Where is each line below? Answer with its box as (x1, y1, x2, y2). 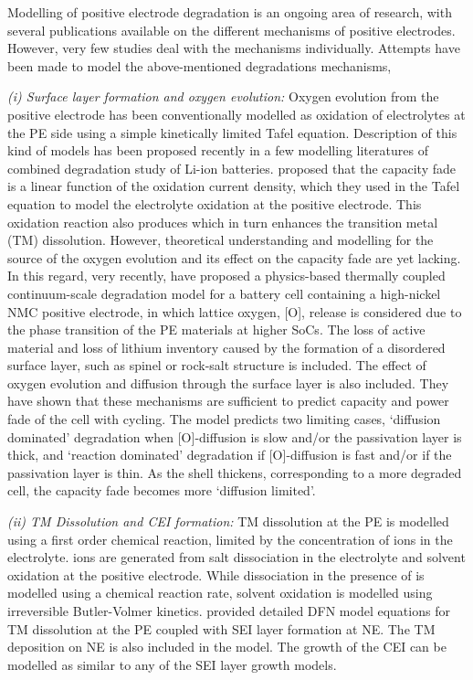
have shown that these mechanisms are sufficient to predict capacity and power (7, 391, 449, 410)
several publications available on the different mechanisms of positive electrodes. (7, 20, 456, 39)
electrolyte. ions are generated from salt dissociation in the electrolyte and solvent (7, 547, 466, 567)
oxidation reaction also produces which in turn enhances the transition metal (7, 212, 438, 231)
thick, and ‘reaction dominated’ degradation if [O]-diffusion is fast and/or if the (7, 445, 452, 464)
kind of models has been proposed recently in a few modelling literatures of (7, 141, 428, 160)
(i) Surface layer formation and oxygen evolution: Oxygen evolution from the (7, 87, 439, 106)
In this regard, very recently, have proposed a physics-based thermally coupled (7, 266, 446, 285)
